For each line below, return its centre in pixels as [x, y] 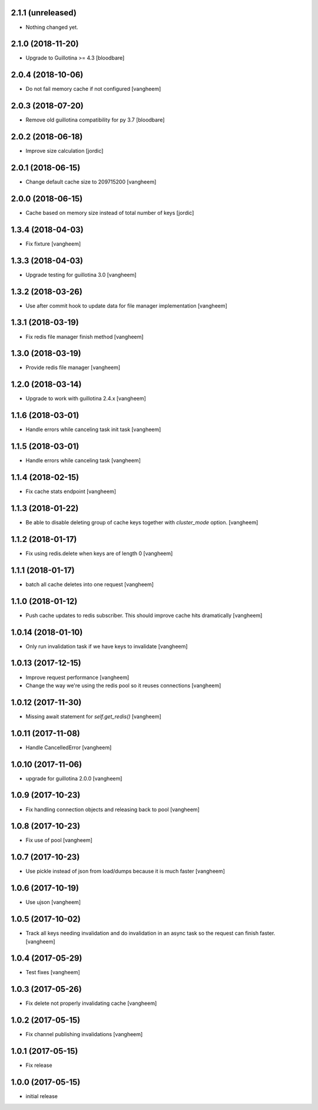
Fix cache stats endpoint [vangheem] [71, 492]
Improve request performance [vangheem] [77, 677]
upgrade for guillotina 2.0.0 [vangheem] [74, 778]
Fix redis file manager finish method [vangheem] [85, 337]
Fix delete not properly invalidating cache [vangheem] [91, 1003]
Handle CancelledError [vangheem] [69, 747]
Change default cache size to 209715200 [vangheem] [91, 182]
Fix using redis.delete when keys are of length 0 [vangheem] [99, 553]
